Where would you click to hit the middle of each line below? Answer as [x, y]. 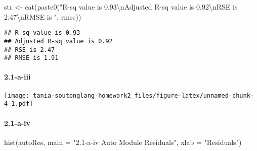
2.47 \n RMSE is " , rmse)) [43, 16]
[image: [17, 95]
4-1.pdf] [19, 104]
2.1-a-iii [17, 77]
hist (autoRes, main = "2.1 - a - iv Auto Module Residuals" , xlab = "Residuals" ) [123, 142]
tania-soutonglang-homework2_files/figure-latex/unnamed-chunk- [143, 95]
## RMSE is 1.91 [31, 58]
